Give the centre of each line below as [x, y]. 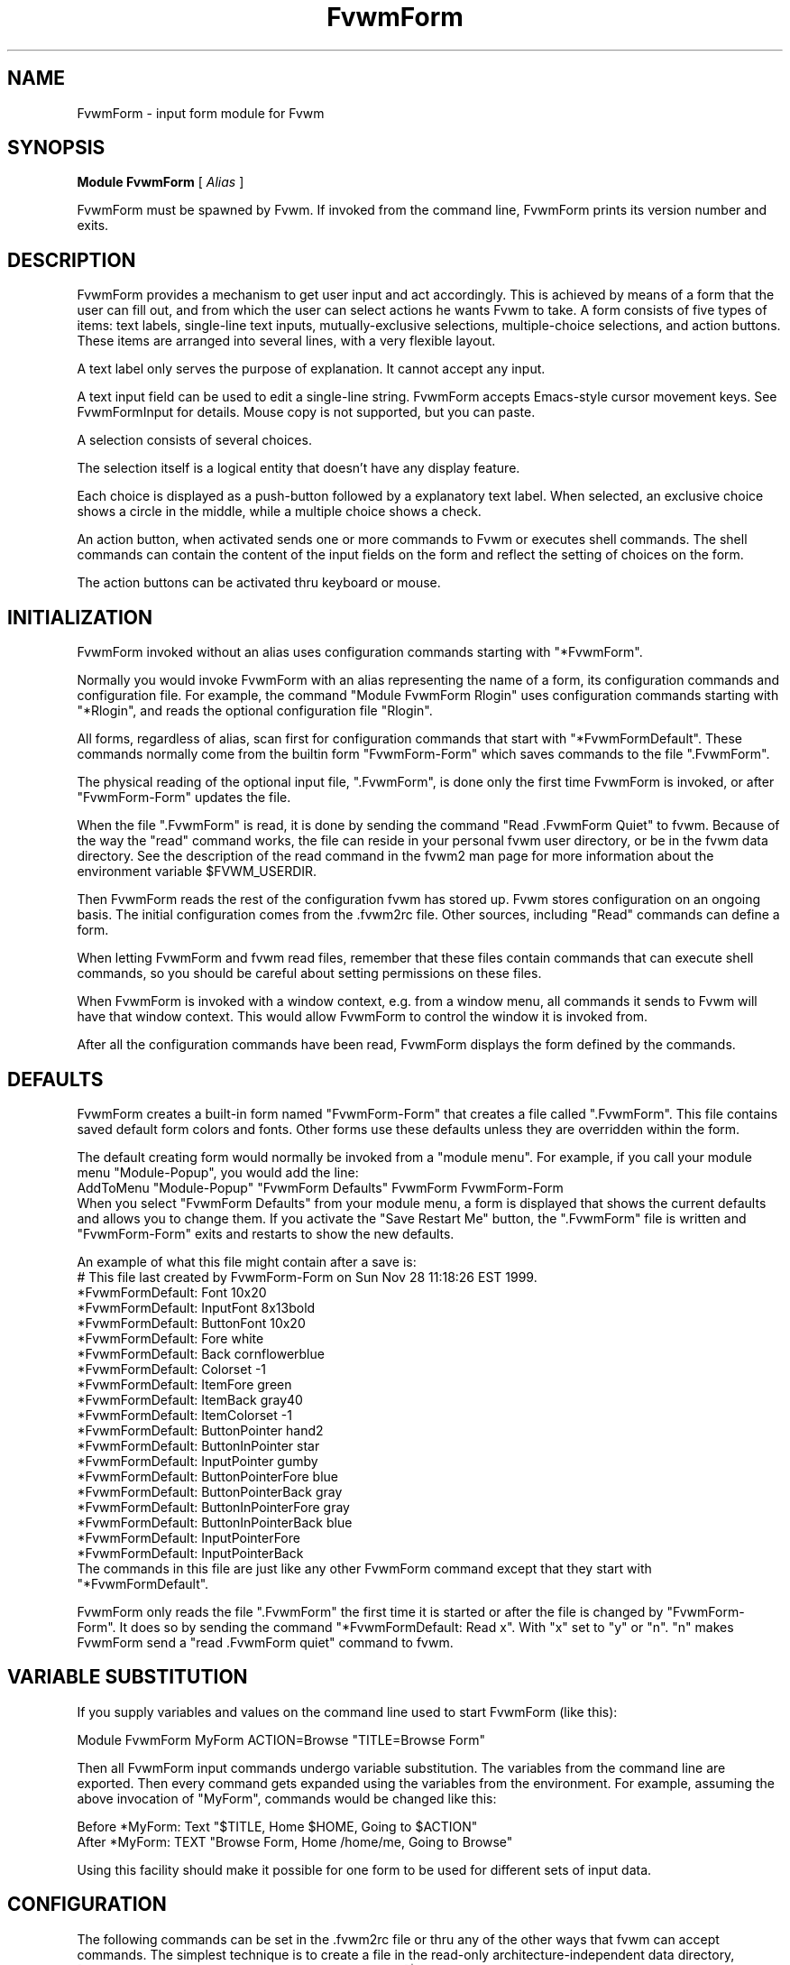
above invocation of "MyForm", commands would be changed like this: [287, 1798]
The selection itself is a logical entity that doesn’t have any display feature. [299, 468]
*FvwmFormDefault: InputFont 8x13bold [196, 1307]
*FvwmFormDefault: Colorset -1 [172, 1369]
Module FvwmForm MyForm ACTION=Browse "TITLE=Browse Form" [281, 1739]
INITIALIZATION [80, 617]
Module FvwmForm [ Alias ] [161, 182]
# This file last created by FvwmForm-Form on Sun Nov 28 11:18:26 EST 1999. [307, 1277]
